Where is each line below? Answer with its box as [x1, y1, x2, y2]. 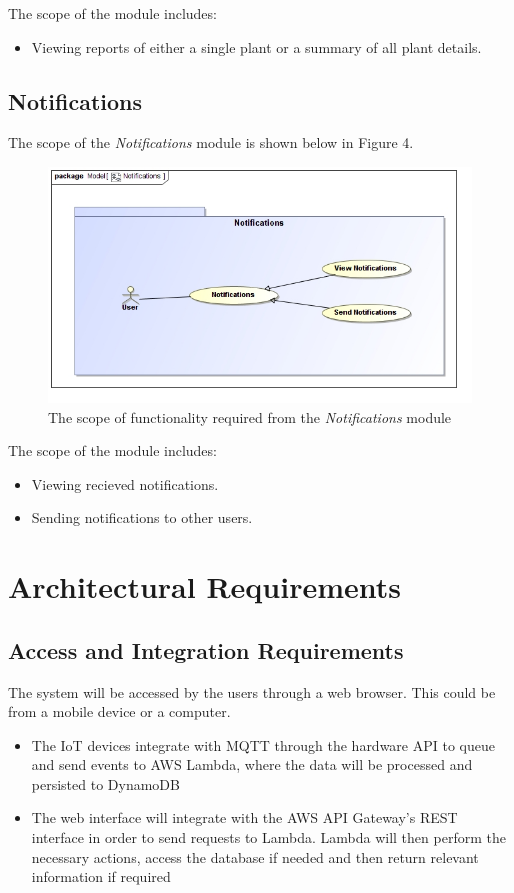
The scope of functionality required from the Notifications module [48, 406, 452, 427]
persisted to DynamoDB [31, 773, 180, 794]
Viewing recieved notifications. [31, 473, 219, 494]
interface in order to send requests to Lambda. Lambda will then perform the [31, 827, 506, 848]
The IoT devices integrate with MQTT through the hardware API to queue [31, 734, 495, 755]
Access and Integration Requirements [8, 634, 404, 665]
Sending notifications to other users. [31, 507, 253, 528]
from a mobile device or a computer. [8, 701, 231, 722]
